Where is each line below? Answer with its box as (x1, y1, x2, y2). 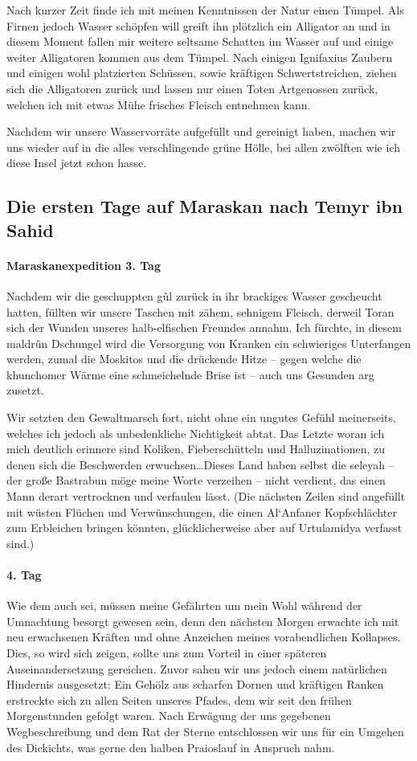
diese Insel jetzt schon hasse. (6, 154, 147, 171)
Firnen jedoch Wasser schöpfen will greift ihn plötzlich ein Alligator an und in (6, 17, 390, 34)
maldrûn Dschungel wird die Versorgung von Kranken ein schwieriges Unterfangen (6, 334, 411, 351)
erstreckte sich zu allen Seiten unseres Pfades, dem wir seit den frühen (6, 691, 352, 708)
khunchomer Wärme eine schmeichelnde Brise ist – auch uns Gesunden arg (6, 366, 374, 383)
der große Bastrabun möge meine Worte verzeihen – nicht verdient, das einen (6, 472, 386, 489)
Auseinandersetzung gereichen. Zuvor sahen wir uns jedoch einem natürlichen (6, 660, 387, 677)
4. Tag (6, 567, 42, 583)
